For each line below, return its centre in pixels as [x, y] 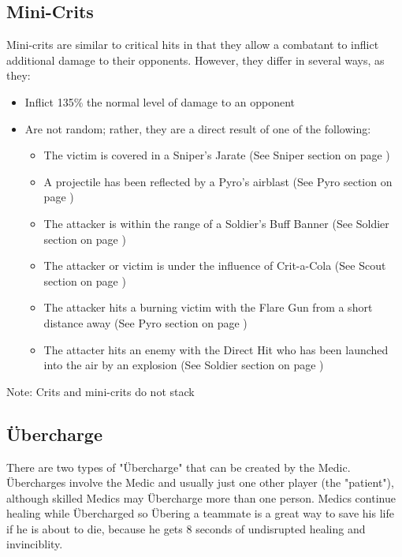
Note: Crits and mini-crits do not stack [100, 391]
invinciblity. [35, 544]
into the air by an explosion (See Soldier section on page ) [184, 365]
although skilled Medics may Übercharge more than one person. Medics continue [201, 497]
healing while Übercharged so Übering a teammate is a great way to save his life [200, 513]
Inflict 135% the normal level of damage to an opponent [160, 101]
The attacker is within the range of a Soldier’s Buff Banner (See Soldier [216, 223]
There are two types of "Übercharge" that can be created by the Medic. [179, 467]
